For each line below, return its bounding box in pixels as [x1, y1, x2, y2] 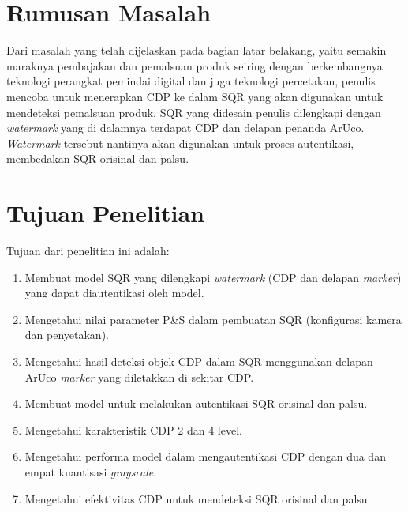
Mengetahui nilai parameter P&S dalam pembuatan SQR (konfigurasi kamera [24, 311, 402, 327]
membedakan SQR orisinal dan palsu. [6, 150, 189, 167]
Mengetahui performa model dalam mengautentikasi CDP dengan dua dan [24, 448, 386, 465]
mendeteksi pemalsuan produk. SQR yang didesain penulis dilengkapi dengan [6, 104, 381, 120]
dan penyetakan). [24, 326, 109, 343]
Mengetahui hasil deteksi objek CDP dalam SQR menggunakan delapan [24, 352, 373, 369]
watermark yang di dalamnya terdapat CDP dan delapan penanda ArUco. [6, 119, 365, 136]
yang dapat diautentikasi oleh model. [24, 284, 204, 301]
